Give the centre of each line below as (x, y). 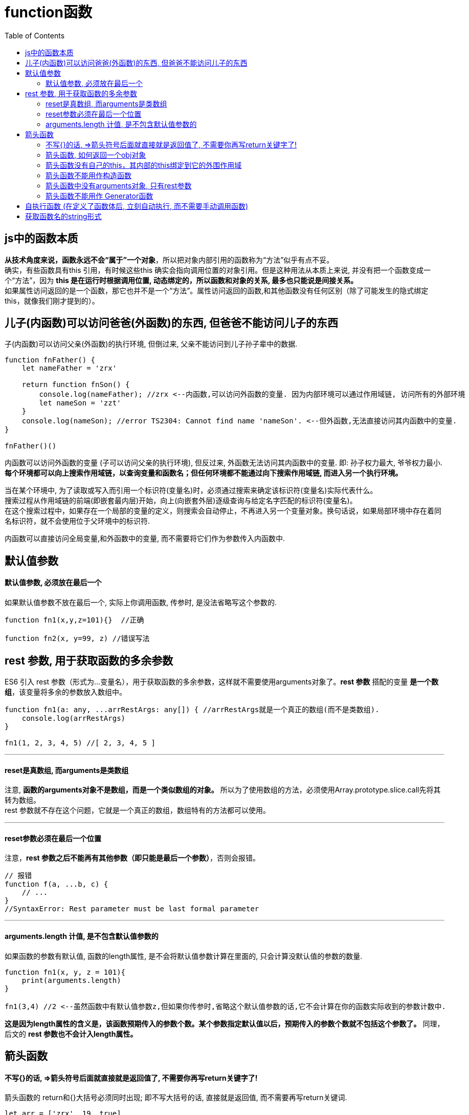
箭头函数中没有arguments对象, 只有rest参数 (119, 185)
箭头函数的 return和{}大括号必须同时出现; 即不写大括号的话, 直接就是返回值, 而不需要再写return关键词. (176, 1098)
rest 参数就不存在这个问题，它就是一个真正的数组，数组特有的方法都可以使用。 (138, 810)
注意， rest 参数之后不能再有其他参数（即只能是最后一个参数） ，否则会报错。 (132, 858)
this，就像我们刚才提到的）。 (52, 301)
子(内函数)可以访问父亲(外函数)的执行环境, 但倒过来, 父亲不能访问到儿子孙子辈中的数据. (151, 344)
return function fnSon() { (76, 385)
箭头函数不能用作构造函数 (88, 175)
